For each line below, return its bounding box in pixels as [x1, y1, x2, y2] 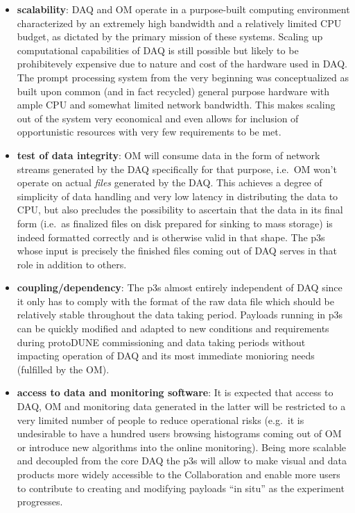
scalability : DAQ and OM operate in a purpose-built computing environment [17, 2, 350, 16]
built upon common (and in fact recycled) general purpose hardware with [17, 83, 330, 98]
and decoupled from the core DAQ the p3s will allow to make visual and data [17, 453, 347, 468]
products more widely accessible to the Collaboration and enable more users [17, 467, 340, 481]
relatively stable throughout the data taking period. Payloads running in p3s [17, 307, 343, 322]
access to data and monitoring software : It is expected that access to [17, 385, 334, 400]
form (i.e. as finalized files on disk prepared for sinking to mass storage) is [17, 215, 333, 230]
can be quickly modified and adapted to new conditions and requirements [17, 321, 329, 336]
